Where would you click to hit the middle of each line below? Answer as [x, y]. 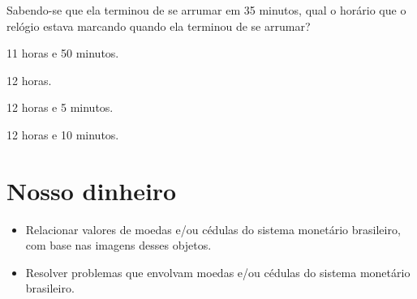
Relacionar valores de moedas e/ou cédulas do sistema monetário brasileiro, [213, 229]
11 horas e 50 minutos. [63, 53]
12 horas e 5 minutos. [60, 107]
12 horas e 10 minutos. [63, 134]
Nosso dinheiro [92, 190]
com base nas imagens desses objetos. [118, 245]
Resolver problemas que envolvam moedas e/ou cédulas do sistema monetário [218, 272]
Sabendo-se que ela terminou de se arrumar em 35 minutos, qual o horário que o [206, 10]
